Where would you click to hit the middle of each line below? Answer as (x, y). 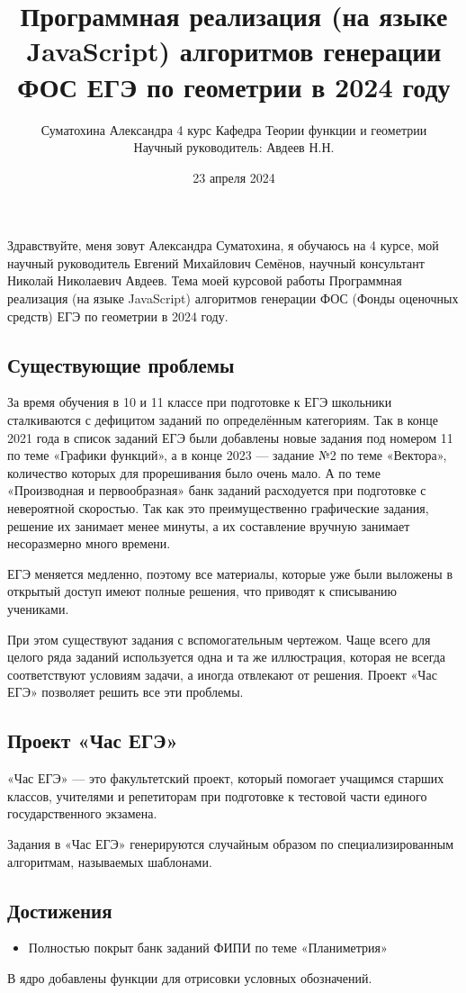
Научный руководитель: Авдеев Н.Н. (234, 147)
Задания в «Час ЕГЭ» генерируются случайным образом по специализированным (231, 843)
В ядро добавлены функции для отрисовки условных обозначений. (190, 977)
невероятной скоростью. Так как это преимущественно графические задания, (218, 508)
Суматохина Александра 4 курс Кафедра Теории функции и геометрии (234, 129)
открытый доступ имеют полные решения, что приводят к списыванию (202, 591)
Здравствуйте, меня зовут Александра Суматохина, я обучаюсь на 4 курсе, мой (223, 245)
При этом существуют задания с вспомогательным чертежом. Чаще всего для (219, 639)
